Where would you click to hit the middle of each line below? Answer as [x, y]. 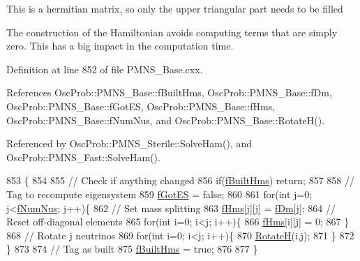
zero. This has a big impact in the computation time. [120, 46]
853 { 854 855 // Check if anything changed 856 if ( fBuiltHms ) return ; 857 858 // [180, 180]
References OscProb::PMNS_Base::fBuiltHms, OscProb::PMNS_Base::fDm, [169, 92]
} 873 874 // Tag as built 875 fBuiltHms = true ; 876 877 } [132, 249]
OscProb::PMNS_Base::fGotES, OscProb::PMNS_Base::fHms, [141, 106]
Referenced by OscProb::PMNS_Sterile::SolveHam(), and [129, 143]
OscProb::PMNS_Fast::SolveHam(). [83, 157]
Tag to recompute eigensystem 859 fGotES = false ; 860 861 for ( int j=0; [159, 194]
